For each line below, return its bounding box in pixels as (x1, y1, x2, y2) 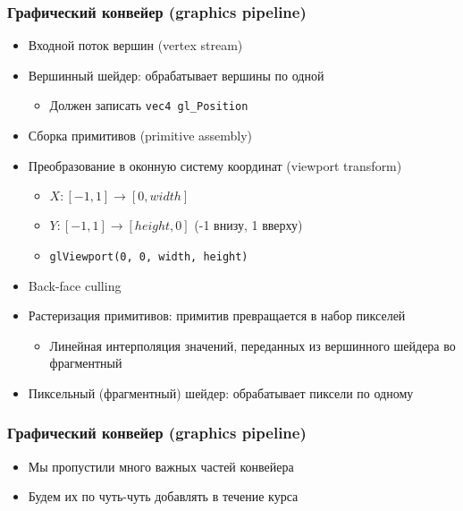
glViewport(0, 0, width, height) (49, 250, 248, 263)
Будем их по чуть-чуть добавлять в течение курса (28, 487, 299, 506)
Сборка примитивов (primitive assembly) (28, 126, 253, 145)
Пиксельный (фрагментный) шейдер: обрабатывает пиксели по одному (28, 383, 414, 402)
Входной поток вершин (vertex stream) (28, 36, 243, 55)
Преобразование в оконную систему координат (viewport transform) (28, 156, 402, 175)
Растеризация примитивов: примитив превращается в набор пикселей (28, 306, 406, 325)
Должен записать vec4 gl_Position (49, 96, 248, 115)
